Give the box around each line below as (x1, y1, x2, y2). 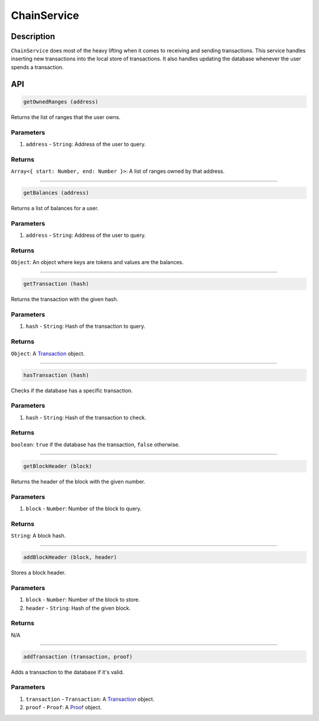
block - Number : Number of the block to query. (25, 505, 142, 512)
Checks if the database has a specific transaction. (11, 387, 133, 394)
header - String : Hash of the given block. (25, 604, 131, 611)
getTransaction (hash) (23, 281, 89, 287)
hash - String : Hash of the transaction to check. (25, 414, 147, 421)
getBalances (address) (23, 189, 89, 197)
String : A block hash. (11, 532, 66, 539)
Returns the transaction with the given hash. (11, 296, 119, 303)
